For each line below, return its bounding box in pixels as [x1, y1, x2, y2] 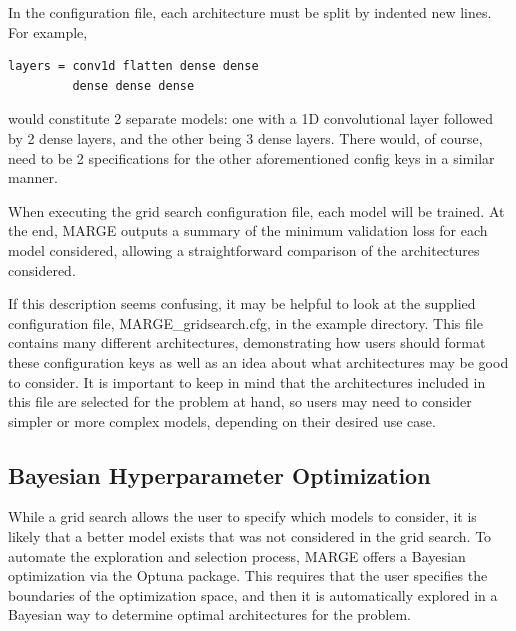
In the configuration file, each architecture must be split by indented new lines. [8, 2, 492, 22]
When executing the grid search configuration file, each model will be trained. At [8, 200, 505, 221]
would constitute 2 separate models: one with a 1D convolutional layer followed [8, 108, 494, 129]
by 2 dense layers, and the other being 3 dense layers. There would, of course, [8, 127, 483, 148]
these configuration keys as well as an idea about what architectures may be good [8, 351, 509, 372]
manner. [8, 167, 58, 188]
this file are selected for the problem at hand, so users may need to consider [8, 391, 472, 412]
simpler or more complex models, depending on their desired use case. [8, 410, 436, 431]
